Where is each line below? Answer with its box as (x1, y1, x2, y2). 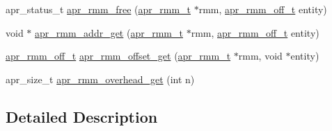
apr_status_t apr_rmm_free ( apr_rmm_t (6, 2, 191, 16)
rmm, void (238, 49, 283, 63)
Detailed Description (6, 105, 158, 127)
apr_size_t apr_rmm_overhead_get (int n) (6, 71, 195, 86)
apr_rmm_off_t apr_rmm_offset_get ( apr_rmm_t (6, 49, 231, 63)
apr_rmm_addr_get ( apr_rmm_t (35, 25, 183, 40)
